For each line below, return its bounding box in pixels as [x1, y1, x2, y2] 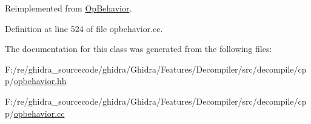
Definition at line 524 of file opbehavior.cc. [5, 22, 163, 34]
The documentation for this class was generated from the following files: [5, 42, 272, 55]
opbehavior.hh [13, 74, 67, 87]
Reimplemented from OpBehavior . [5, 2, 132, 14]
